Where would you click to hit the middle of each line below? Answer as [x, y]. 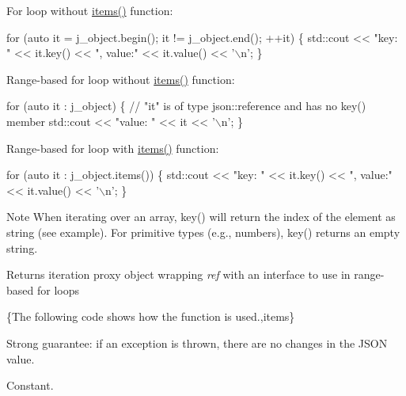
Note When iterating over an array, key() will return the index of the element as [201, 217]
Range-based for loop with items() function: [113, 148]
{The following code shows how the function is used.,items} [151, 316]
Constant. [30, 385]
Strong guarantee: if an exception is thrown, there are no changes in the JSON [197, 343]
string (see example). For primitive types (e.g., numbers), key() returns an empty [203, 232]
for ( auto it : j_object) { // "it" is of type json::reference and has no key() [186, 106]
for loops [58, 289]
